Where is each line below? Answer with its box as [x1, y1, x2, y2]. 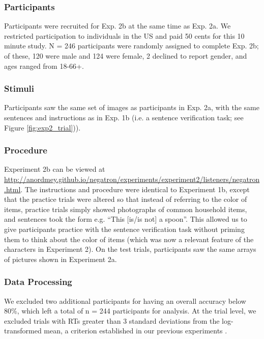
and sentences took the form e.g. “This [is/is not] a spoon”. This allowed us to [4, 214, 247, 224]
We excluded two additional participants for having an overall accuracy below [4, 295, 246, 306]
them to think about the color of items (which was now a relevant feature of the [4, 233, 254, 244]
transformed [4, 325, 42, 336]
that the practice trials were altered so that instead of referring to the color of [4, 194, 247, 204]
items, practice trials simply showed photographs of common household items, [4, 203, 247, 214]
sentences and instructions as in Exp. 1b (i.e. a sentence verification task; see [4, 112, 244, 122]
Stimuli [4, 82, 35, 95]
